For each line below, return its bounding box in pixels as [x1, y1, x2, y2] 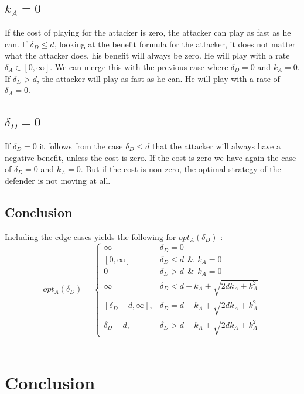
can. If [5, 37, 28, 50]
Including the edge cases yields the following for [5, 230, 176, 242]
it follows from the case [39, 139, 123, 152]
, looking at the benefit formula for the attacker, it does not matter [54, 37, 296, 50]
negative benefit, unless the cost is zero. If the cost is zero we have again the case [5, 151, 296, 163]
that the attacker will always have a [152, 139, 281, 152]
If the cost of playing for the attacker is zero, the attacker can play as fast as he [5, 26, 291, 39]
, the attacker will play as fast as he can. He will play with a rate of [37, 72, 280, 84]
